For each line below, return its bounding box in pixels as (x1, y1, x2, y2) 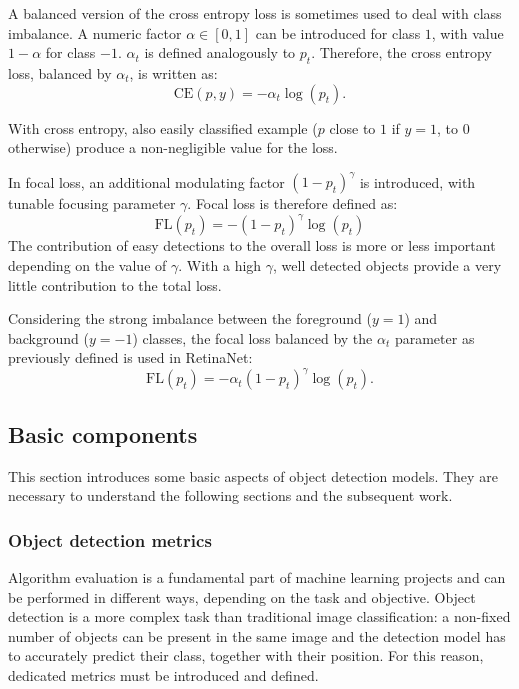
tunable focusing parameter (8, 193, 176, 214)
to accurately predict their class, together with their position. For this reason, (8, 645, 484, 666)
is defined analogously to (144, 42, 296, 63)
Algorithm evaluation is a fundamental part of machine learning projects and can (8, 567, 506, 588)
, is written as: (129, 62, 218, 83)
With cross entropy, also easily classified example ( (8, 117, 318, 138)
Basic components (8, 418, 198, 449)
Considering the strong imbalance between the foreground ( (8, 308, 372, 329)
